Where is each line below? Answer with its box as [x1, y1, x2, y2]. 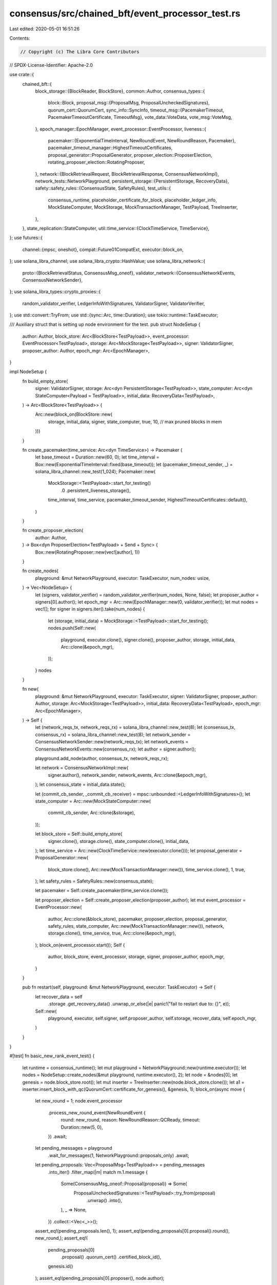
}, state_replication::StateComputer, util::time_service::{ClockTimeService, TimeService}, [22, 225, 210, 231]
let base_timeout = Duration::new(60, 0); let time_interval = [35, 454, 160, 460]
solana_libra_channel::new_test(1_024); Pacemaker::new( [35, 468, 156, 475]
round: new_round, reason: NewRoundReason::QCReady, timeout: [61, 1117, 200, 1123]
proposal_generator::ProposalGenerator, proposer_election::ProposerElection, [48, 152, 212, 158]
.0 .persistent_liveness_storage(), [61, 487, 131, 493]
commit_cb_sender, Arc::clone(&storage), [48, 810, 135, 816]
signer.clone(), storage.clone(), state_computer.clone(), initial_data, [48, 838, 190, 844]
